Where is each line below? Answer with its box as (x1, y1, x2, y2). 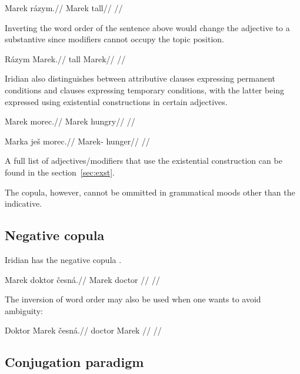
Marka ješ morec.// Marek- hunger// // (5, 134, 150, 147)
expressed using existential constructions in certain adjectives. (5, 95, 228, 107)
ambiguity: (5, 304, 43, 316)
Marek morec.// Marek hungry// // (5, 115, 135, 127)
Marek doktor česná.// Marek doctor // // (5, 273, 160, 285)
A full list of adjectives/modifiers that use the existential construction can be (5, 154, 282, 167)
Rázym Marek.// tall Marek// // (5, 52, 126, 65)
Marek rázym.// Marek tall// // (5, 2, 123, 14)
